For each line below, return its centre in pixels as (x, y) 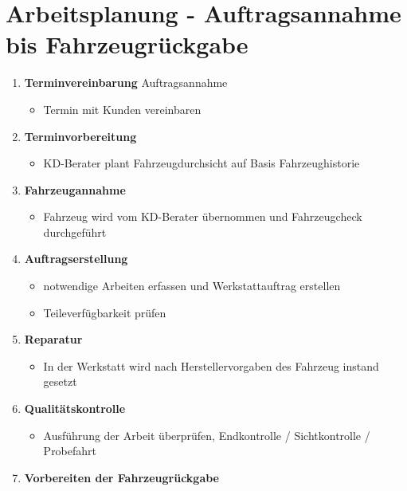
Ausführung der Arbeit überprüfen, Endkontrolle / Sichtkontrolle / (207, 435)
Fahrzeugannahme (75, 189)
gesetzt (60, 381)
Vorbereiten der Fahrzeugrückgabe (121, 477)
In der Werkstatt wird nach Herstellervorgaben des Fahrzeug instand (211, 365)
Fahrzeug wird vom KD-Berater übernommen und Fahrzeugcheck (203, 216)
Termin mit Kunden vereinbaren (122, 109)
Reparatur (53, 339)
